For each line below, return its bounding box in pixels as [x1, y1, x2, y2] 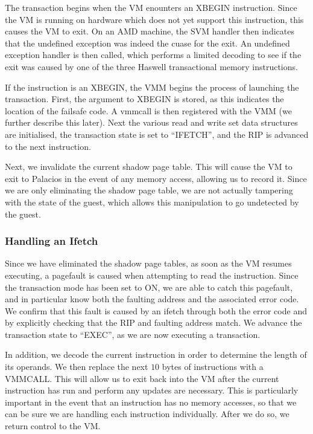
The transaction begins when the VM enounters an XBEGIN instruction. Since [5, 1, 297, 13]
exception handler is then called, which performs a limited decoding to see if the [5, 48, 302, 61]
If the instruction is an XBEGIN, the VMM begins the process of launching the [5, 80, 299, 93]
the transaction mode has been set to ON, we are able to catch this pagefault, [5, 280, 293, 293]
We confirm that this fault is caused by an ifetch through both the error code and [5, 304, 307, 317]
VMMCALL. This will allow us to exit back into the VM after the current [5, 372, 279, 384]
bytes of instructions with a [162, 360, 264, 373]
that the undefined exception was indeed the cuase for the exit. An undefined [5, 36, 290, 49]
